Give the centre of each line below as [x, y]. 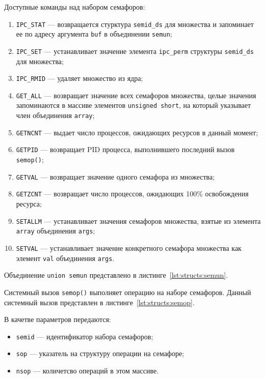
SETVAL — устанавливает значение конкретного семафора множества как [129, 247]
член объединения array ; [55, 115]
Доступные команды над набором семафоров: [75, 7]
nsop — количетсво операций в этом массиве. [87, 371]
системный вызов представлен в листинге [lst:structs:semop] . [99, 302]
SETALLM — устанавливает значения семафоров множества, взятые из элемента [138, 221]
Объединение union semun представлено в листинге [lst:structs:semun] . [116, 275]
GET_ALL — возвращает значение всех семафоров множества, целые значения [136, 95]
